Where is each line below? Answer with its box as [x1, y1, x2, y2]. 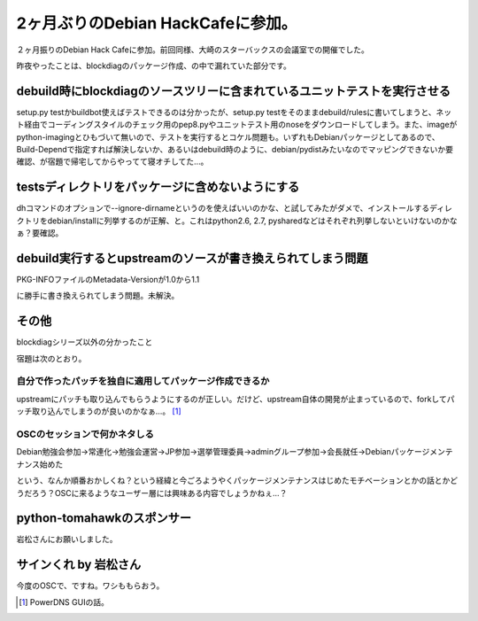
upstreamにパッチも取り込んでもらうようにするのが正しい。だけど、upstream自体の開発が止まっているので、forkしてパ [16, 393, 455, 404]
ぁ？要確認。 [16, 228, 64, 238]
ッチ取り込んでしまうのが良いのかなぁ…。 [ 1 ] [16, 406, 181, 416]
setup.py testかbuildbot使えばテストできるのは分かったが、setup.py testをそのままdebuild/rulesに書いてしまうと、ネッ [16, 106, 452, 117]
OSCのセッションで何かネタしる [16, 428, 155, 440]
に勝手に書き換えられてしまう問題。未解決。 [16, 291, 180, 301]
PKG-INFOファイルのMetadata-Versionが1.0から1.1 [16, 275, 200, 284]
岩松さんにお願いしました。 [16, 534, 118, 545]
